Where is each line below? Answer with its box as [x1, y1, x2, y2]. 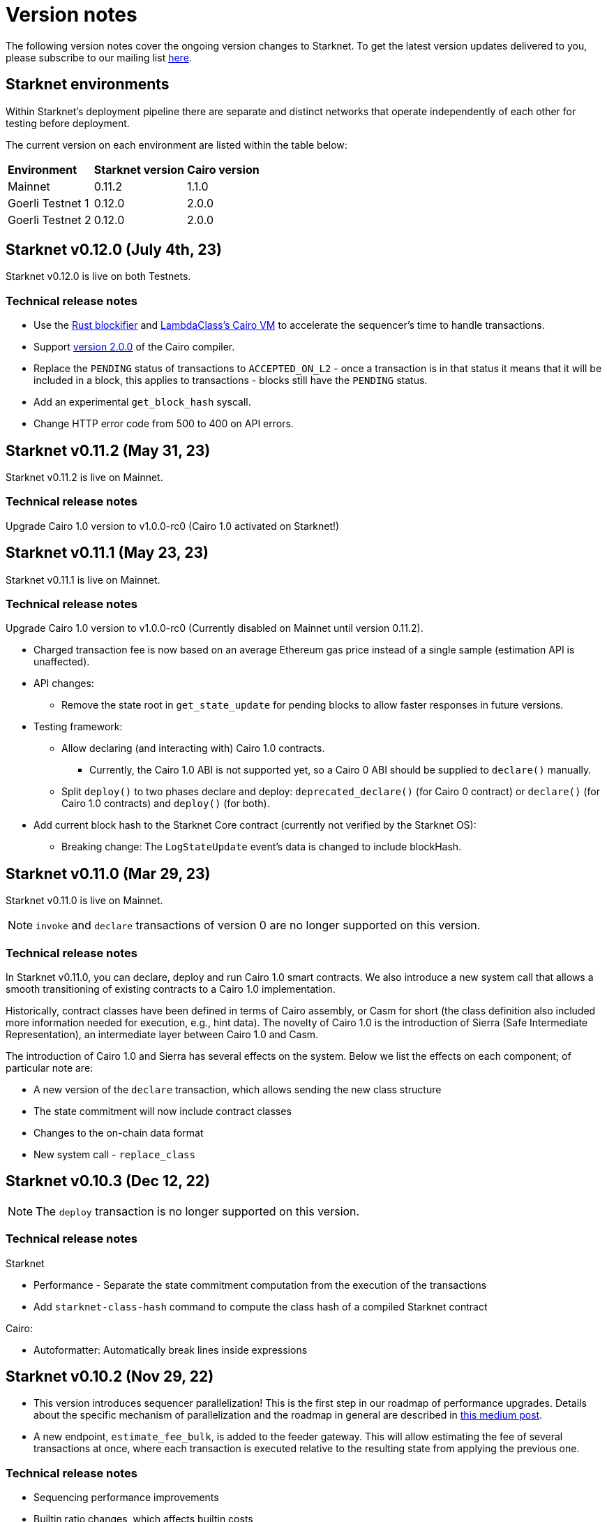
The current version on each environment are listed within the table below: [6, 138, 347, 151]
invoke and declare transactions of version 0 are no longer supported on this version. [36, 918, 481, 933]
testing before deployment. [6, 117, 130, 129]
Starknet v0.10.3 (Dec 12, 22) [6, 1172, 210, 1190]
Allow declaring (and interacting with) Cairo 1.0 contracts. [61, 742, 325, 755]
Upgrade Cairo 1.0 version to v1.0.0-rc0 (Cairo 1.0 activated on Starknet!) [6, 519, 340, 532]
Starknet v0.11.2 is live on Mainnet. [6, 471, 163, 484]
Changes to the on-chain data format [33, 1126, 204, 1139]
